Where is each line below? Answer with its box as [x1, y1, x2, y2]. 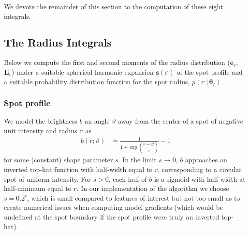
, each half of [108, 173, 147, 184]
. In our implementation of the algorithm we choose [76, 183, 229, 193]
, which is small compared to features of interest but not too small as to [27, 192, 240, 203]
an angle [85, 116, 110, 126]
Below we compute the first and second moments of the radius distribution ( [4, 57, 230, 67]
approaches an [185, 155, 227, 165]
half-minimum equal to [4, 183, 72, 193]
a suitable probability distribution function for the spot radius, [4, 76, 190, 86]
